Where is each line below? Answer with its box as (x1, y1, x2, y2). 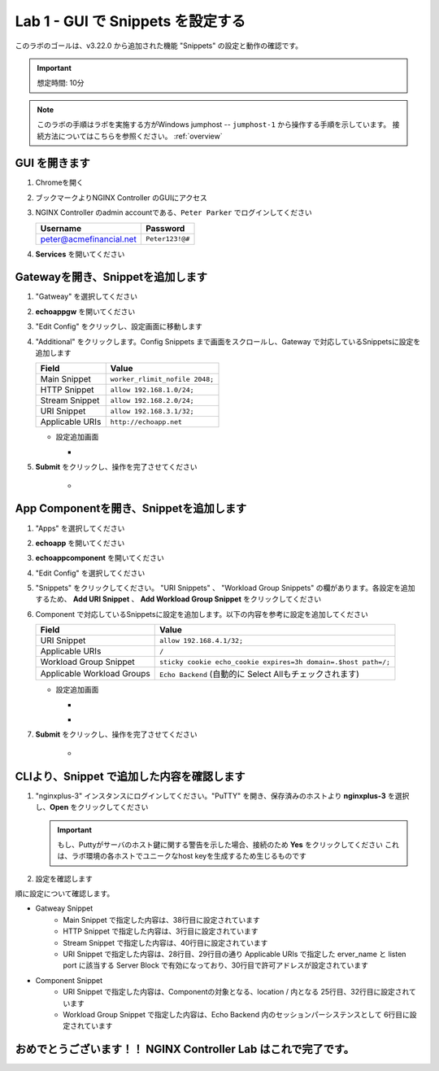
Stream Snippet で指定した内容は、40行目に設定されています (63, 938, 268, 947)
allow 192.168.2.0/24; (110, 396, 194, 404)
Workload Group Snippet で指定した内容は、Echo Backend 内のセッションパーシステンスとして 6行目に (63, 1009, 411, 1019)
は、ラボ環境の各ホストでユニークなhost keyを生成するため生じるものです (57, 851, 306, 861)
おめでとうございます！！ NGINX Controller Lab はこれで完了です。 (15, 1043, 355, 1056)
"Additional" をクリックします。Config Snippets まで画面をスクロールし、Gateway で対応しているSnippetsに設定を (35, 336, 421, 346)
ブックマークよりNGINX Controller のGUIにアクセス (35, 192, 207, 203)
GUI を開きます (15, 156, 90, 170)
